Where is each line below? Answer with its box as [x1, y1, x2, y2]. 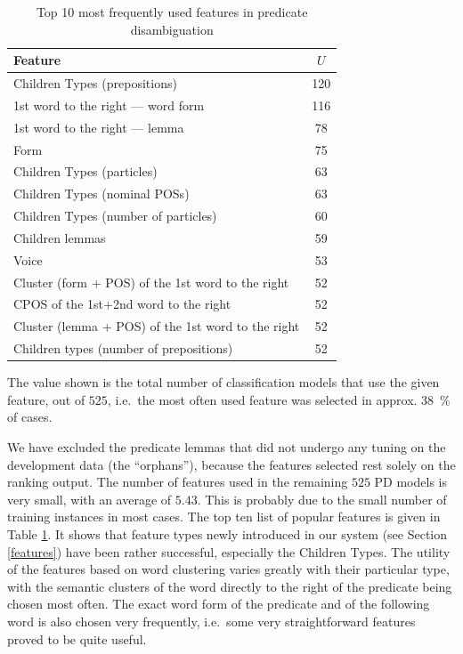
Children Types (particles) [13, 162, 158, 181]
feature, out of [7, 390, 85, 408]
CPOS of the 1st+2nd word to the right [13, 295, 231, 313]
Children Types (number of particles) [13, 206, 217, 225]
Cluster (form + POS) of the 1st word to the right [13, 272, 289, 291]
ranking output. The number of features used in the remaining [7, 472, 348, 491]
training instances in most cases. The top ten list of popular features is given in [7, 507, 441, 526]
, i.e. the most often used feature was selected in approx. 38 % [107, 390, 451, 408]
